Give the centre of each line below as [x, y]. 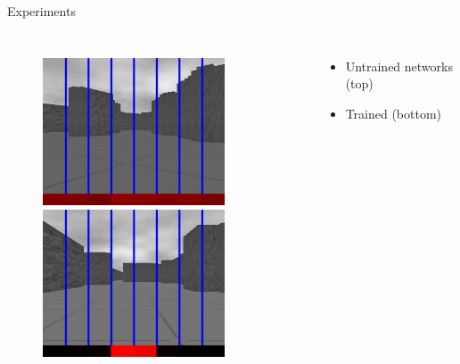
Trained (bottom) [394, 113]
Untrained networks [399, 66]
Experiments [41, 11]
